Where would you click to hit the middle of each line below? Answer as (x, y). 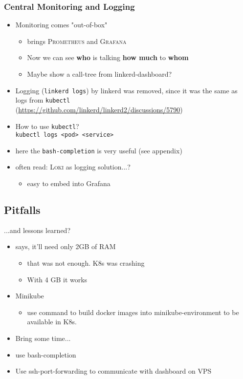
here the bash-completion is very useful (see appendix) (99, 150)
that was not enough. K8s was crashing (86, 263)
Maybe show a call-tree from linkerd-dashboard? (99, 74)
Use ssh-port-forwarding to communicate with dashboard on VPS (113, 371)
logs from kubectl (43, 100)
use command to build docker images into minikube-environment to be (133, 312)
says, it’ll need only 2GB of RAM (66, 246)
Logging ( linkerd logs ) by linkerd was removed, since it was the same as (126, 90)
